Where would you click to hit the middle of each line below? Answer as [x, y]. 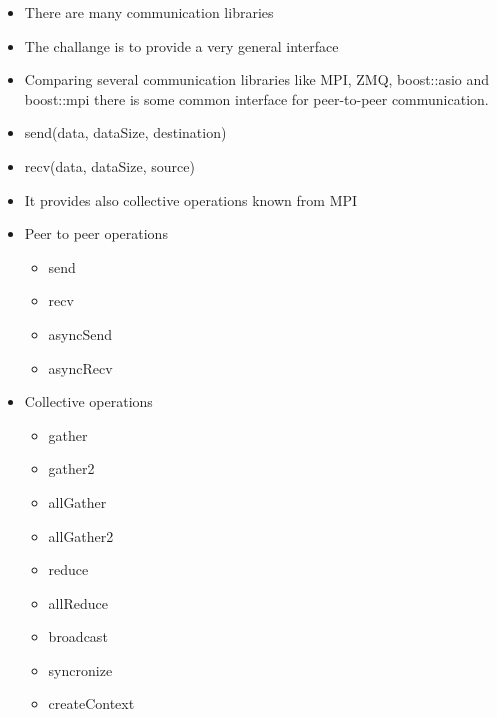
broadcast [78, 636]
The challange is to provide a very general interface [181, 45]
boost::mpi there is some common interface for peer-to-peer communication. [256, 98]
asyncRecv [80, 367]
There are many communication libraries [149, 12]
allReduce [78, 602]
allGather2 [81, 535]
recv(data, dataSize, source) [109, 165]
